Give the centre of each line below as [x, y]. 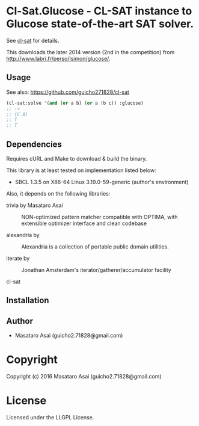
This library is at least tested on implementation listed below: [81, 170]
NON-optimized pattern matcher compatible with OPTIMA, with [100, 217]
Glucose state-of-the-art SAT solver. [100, 24]
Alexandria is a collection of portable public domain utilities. [95, 246]
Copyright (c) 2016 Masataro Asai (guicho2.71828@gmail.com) [84, 377]
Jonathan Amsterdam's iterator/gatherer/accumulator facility [96, 270]
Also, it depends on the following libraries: [58, 193]
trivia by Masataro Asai [35, 205]
